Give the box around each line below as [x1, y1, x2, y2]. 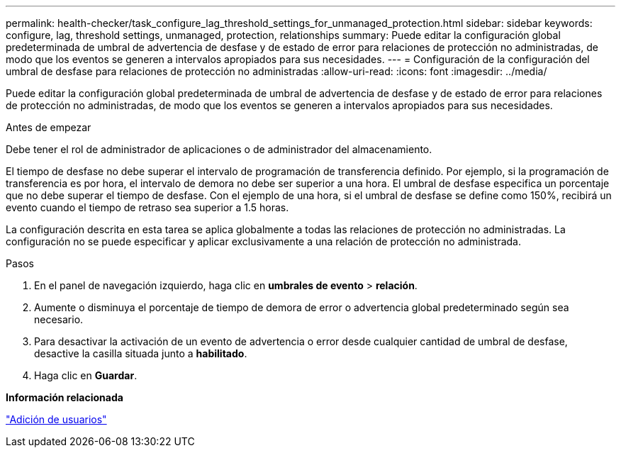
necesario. [34, 313, 84, 325]
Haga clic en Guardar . [34, 369, 138, 381]
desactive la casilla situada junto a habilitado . [34, 347, 247, 359]
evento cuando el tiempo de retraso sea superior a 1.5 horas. [6, 201, 289, 213]
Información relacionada [6, 391, 123, 403]
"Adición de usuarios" [6, 413, 107, 425]
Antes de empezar [6, 121, 91, 133]
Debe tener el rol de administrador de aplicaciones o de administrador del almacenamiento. [6, 143, 432, 155]
